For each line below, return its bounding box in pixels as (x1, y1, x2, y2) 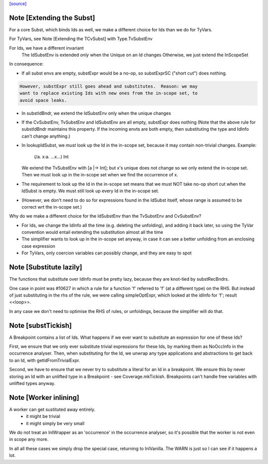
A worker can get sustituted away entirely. (9, 406, 96, 412)
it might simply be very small (26, 420, 84, 426)
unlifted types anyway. (9, 380, 56, 386)
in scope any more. (9, 436, 49, 442)
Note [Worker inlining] (9, 393, 79, 402)
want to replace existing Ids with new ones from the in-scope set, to (19, 90, 198, 96)
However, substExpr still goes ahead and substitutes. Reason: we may (19, 83, 198, 89)
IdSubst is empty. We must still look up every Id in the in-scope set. (21, 188, 159, 194)
